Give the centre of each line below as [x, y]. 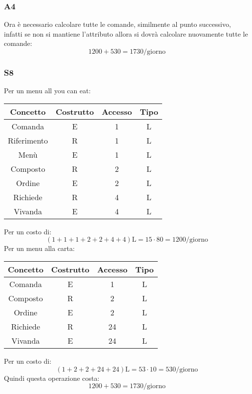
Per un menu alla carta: [39, 248]
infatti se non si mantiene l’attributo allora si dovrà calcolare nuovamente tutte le [126, 33]
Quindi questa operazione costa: [52, 378]
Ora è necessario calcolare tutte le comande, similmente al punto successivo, [117, 24]
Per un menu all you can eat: [47, 91]
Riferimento [28, 140]
